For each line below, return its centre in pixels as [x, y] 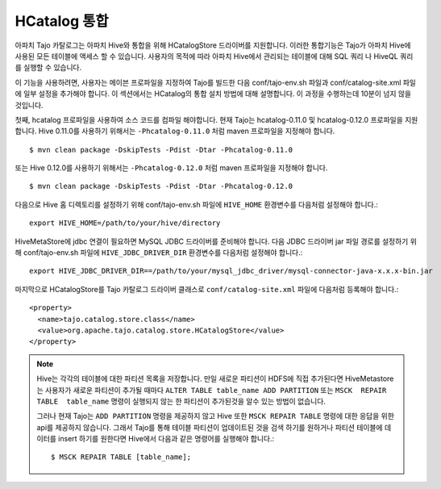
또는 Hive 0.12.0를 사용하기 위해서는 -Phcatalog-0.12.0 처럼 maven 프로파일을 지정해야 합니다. [171, 168]
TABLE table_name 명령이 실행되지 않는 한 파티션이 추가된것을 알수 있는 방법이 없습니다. [181, 401]
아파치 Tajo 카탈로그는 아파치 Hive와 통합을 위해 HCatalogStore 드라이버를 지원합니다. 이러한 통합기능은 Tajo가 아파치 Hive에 [213, 45]
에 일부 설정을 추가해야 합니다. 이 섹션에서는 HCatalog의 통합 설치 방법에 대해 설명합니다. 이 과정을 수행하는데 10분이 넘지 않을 [213, 94]
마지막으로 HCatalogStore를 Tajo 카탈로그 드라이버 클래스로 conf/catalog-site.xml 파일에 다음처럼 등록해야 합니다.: [207, 289]
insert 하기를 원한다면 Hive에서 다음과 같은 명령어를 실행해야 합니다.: [166, 439]
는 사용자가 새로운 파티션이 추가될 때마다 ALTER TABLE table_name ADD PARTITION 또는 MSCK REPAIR [212, 390]
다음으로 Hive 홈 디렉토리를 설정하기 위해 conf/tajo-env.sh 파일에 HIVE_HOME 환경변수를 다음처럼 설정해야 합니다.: [196, 204]
